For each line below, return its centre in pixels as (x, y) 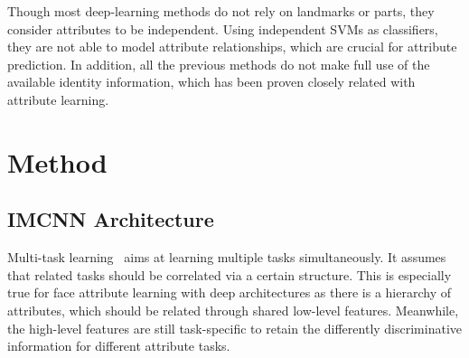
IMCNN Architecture (111, 219)
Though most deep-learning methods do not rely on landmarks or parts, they (221, 11)
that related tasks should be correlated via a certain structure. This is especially (230, 274)
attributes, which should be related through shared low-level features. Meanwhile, (233, 310)
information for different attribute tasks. (119, 346)
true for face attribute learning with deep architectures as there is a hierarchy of (229, 292)
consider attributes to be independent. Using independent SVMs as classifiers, (223, 28)
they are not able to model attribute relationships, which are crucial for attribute (232, 47)
